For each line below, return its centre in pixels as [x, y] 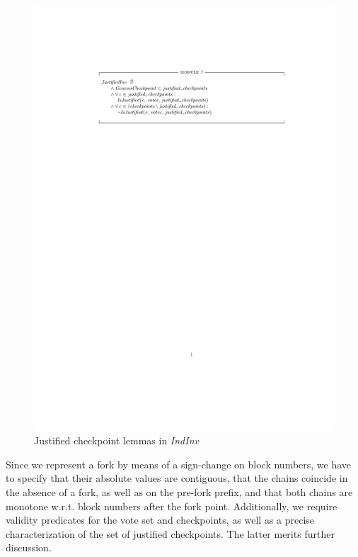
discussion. [29, 547]
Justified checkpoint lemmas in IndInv [116, 440]
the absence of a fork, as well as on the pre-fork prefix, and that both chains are [179, 492]
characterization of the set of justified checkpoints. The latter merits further [170, 533]
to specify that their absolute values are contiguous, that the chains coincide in [177, 478]
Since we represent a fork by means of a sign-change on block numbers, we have [179, 464]
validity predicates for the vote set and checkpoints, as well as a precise [160, 520]
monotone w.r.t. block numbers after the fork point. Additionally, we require [172, 506]
